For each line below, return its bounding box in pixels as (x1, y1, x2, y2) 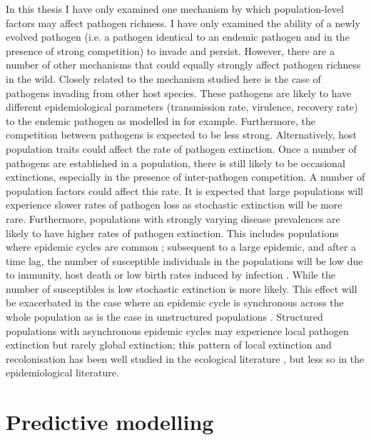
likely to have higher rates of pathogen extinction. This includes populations (6, 225, 339, 240)
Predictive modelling (6, 407, 214, 436)
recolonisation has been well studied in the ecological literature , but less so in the (6, 351, 365, 366)
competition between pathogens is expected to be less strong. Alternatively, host (6, 127, 357, 142)
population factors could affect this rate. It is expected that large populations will (6, 183, 363, 198)
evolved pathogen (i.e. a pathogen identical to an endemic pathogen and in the (6, 29, 350, 44)
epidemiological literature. (6, 365, 119, 380)
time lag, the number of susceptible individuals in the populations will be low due (6, 253, 363, 268)
